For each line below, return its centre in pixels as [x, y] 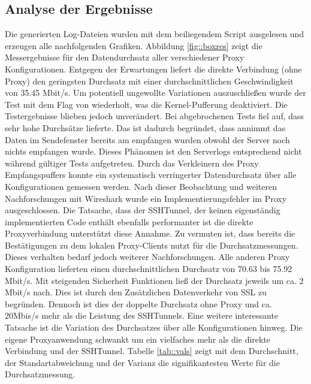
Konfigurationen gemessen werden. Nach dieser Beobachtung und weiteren [141, 186]
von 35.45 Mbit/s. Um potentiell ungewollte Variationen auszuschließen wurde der [155, 93]
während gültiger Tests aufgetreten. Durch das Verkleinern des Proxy [132, 163]
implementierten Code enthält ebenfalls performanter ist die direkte [129, 221]
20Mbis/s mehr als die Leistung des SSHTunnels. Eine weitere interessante [142, 315]
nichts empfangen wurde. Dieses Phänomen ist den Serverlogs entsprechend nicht [153, 151]
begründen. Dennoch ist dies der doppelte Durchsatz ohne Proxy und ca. [138, 303]
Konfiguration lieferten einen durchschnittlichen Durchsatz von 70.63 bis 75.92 [149, 269]
